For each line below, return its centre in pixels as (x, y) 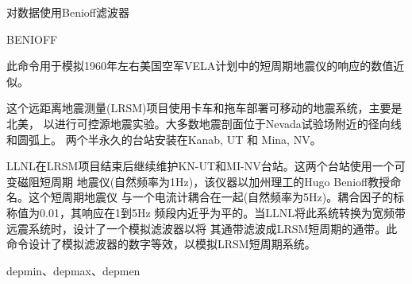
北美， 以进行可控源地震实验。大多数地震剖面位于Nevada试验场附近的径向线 (204, 123)
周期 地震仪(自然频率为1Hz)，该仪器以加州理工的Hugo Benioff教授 (220, 181)
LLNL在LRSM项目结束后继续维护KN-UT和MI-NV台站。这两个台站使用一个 (200, 166)
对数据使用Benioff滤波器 (68, 12)
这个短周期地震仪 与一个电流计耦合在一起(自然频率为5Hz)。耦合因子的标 (216, 197)
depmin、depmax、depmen (73, 270)
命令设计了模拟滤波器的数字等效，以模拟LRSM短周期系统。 (161, 244)
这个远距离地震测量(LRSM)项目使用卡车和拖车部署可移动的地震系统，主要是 (204, 108)
